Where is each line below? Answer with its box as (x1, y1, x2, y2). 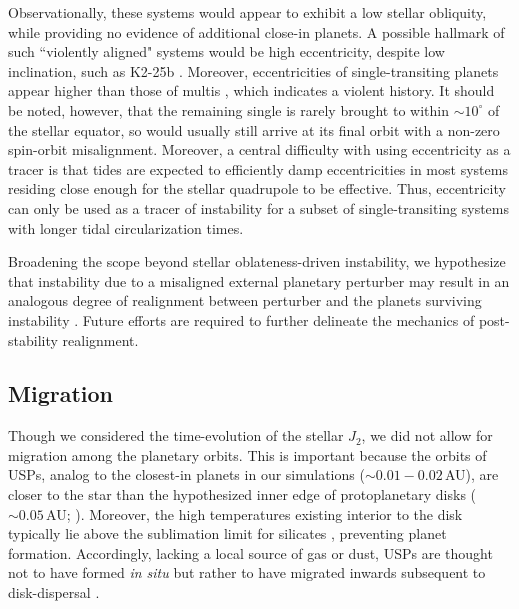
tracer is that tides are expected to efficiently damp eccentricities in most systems (8, 158, 508, 179)
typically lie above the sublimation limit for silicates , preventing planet (8, 523, 447, 544)
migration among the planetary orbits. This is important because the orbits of (8, 444, 487, 465)
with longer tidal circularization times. (8, 217, 244, 238)
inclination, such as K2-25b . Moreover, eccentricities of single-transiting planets (8, 60, 499, 81)
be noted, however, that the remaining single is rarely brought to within (8, 99, 449, 120)
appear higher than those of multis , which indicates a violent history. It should (8, 80, 495, 101)
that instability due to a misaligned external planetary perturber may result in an (8, 270, 510, 291)
